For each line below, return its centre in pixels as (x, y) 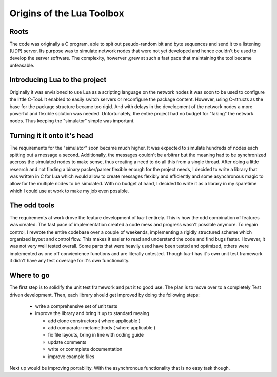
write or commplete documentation (85, 349)
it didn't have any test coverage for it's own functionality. (70, 261)
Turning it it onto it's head (51, 135)
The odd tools (32, 205)
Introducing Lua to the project (58, 80)
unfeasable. (22, 65)
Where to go (29, 275)
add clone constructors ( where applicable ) (94, 321)
